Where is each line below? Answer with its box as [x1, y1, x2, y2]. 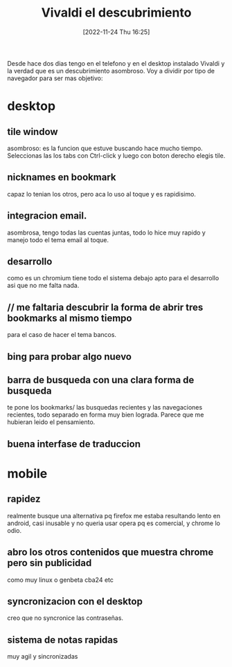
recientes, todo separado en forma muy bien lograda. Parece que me [7, 410, 204, 419]
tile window [7, 126, 58, 138]
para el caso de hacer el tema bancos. [7, 331, 116, 339]
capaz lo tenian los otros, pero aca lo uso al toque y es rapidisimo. [7, 190, 196, 198]
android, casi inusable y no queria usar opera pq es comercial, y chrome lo [7, 519, 220, 527]
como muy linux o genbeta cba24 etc [7, 576, 114, 584]
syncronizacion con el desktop [7, 595, 143, 607]
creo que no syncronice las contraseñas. [7, 614, 123, 622]
